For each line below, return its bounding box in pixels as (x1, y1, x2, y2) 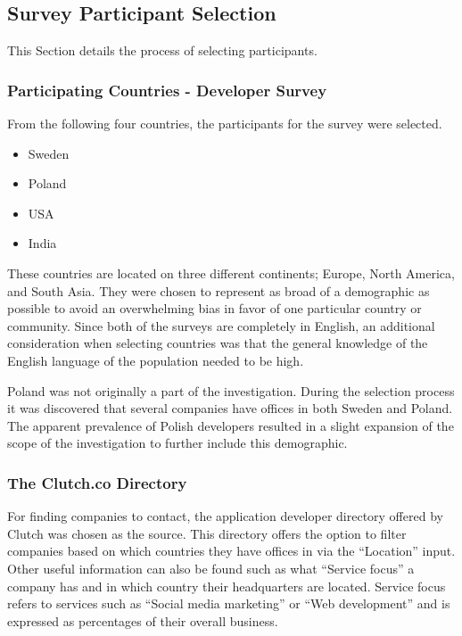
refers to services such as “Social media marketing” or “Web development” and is (7, 594, 450, 613)
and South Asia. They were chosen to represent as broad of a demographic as (7, 281, 430, 300)
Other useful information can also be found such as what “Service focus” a (7, 558, 415, 577)
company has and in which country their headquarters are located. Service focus (7, 576, 446, 595)
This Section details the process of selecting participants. (7, 41, 318, 60)
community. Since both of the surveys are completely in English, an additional (7, 316, 435, 335)
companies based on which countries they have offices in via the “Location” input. (7, 541, 456, 560)
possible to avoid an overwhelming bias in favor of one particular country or (7, 299, 422, 318)
